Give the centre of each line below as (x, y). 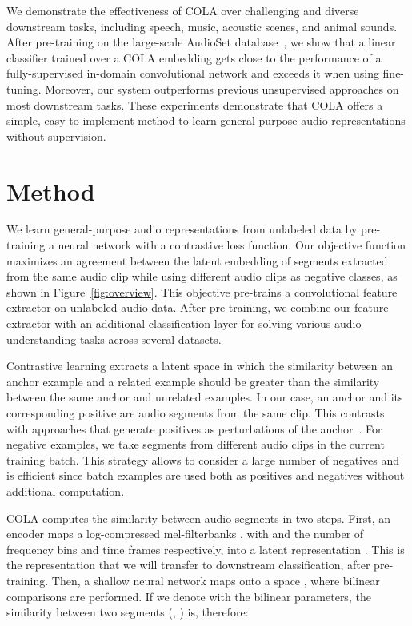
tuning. (24, 88)
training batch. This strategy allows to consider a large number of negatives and (203, 459)
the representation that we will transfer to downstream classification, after (188, 565)
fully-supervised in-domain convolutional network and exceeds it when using (193, 73)
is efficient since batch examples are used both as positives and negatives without (206, 475)
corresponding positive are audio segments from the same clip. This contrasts (196, 413)
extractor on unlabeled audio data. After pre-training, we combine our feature (198, 307)
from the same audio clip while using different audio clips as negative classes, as (202, 276)
